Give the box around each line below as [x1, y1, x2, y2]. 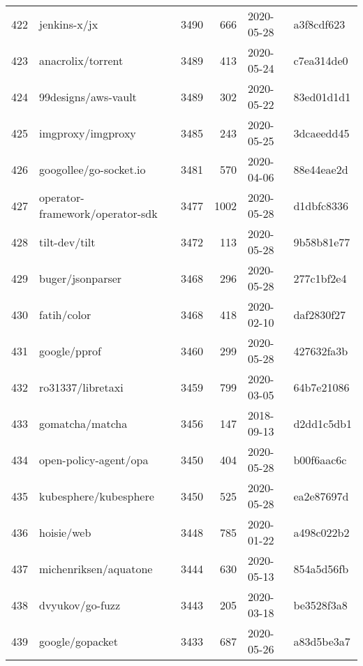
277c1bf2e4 [293, 269, 347, 286]
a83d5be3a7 [293, 632, 350, 649]
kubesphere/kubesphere [39, 487, 154, 504]
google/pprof [39, 342, 101, 359]
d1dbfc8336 [293, 197, 349, 214]
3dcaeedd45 [293, 124, 350, 141]
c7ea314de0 [293, 52, 348, 68]
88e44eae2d [293, 161, 348, 177]
